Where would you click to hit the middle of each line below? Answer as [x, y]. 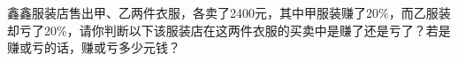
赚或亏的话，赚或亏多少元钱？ [94, 47]
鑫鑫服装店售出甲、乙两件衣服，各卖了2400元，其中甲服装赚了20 [193, 12]
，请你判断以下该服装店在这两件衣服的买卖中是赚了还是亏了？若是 [259, 30]
